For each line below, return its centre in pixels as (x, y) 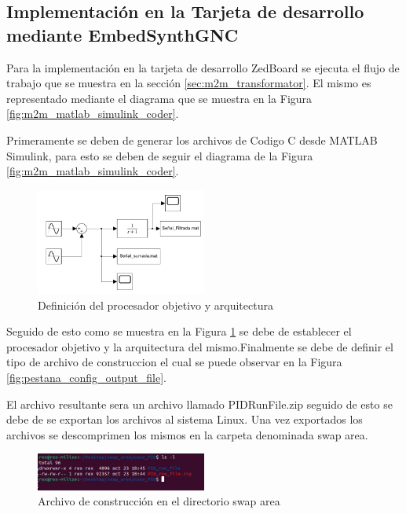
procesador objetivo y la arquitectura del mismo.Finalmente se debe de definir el (200, 346)
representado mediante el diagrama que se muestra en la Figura (159, 98)
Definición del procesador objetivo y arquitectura (155, 305)
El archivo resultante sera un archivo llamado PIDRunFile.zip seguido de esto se (199, 404)
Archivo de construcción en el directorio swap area (159, 501)
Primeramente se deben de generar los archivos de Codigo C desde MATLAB (192, 140)
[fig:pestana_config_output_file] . (86, 377)
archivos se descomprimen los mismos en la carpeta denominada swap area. (187, 434)
